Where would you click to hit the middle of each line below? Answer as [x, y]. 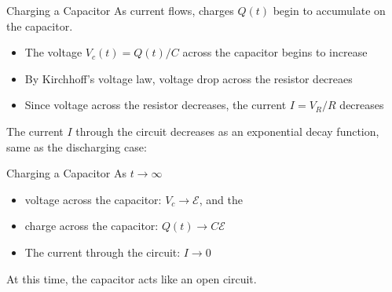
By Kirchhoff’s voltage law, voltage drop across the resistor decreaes [189, 78]
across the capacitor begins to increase [275, 52]
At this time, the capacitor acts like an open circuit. [132, 278]
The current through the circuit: [103, 252]
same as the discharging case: [77, 146]
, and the [221, 199]
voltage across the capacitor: [93, 199]
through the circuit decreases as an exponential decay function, [227, 131]
